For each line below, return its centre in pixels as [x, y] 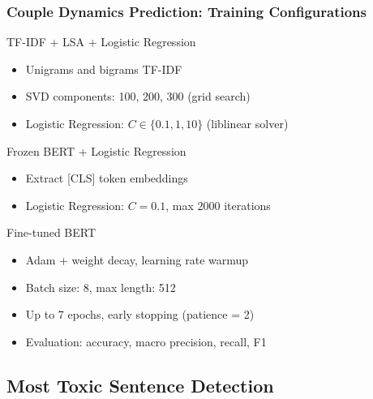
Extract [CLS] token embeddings [107, 178]
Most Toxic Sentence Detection [140, 385]
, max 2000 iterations [218, 205]
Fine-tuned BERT [51, 232]
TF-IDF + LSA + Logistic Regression [101, 42]
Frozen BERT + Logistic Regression [96, 150]
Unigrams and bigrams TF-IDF [104, 69]
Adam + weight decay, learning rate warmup [137, 259]
